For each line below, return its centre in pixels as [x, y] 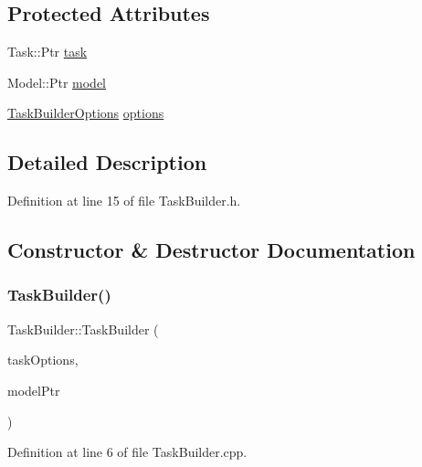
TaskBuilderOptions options [86, 113]
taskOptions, [43, 360]
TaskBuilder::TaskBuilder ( [83, 329]
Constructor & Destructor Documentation [211, 250]
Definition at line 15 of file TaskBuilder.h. [124, 201]
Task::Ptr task [47, 52]
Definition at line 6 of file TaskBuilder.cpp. [127, 452]
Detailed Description [107, 162]
